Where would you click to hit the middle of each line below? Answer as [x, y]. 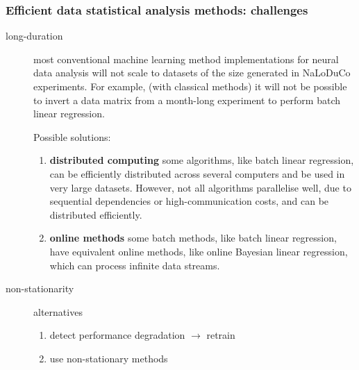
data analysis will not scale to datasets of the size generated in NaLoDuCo [192, 73]
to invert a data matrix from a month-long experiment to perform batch [187, 100]
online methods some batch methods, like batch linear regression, [193, 238]
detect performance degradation [117, 335]
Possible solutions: [72, 136]
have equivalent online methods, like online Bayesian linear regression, [199, 251]
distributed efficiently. [96, 214]
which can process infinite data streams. [135, 265]
